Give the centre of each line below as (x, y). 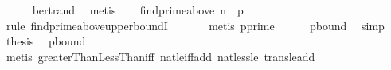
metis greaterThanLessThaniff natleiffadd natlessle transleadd (160, 56)
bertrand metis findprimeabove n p (138, 10)
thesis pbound (46, 41)
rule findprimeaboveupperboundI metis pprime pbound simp (195, 25)
